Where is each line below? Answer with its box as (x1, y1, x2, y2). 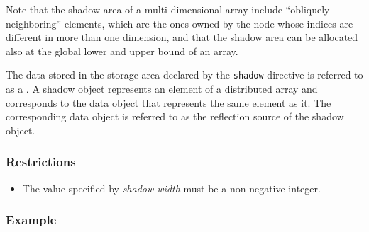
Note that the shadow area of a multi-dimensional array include (6, 2, 282, 16)
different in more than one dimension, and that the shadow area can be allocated (6, 30, 358, 45)
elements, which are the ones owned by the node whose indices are (64, 16, 353, 30)
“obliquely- (285, 2, 334, 16)
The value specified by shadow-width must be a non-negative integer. (22, 180, 321, 195)
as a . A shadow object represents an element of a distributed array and (6, 81, 318, 96)
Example (6, 211, 57, 228)
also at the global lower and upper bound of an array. (6, 43, 238, 58)
